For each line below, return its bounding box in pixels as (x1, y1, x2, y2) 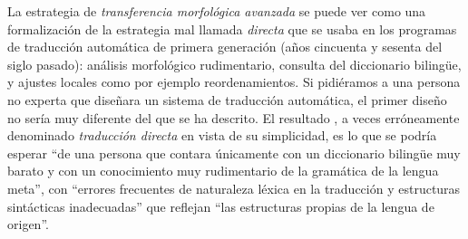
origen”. (7, 215, 49, 234)
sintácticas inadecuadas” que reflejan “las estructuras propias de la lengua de (7, 196, 434, 215)
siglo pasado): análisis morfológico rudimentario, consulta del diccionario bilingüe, (7, 54, 462, 73)
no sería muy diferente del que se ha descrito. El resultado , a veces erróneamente (7, 108, 460, 127)
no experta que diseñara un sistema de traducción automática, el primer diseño (7, 90, 447, 109)
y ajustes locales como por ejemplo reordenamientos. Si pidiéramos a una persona (7, 72, 461, 91)
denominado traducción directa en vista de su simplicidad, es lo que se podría (7, 126, 437, 145)
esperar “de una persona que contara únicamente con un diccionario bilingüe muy (7, 143, 461, 162)
